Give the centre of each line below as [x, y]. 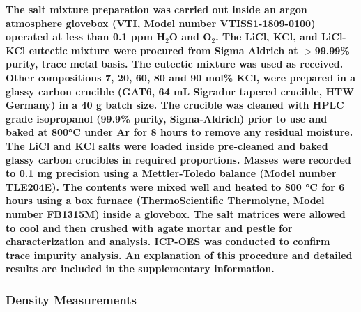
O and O [190, 37]
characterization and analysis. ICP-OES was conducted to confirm [168, 241]
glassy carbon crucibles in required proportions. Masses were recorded [178, 159]
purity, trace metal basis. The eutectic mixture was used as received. [175, 64]
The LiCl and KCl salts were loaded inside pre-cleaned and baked [167, 145]
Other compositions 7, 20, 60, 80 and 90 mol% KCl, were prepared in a [181, 77]
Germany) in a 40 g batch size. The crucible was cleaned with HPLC [175, 105]
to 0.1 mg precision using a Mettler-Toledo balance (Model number [171, 173]
